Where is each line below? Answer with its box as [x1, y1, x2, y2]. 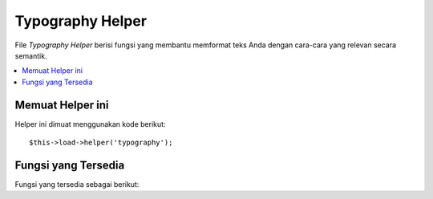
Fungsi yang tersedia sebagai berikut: [14, 179, 140, 189]
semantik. [14, 51, 47, 60]
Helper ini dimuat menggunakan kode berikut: [14, 119, 166, 128]
